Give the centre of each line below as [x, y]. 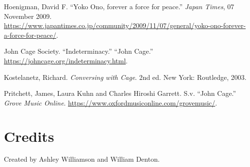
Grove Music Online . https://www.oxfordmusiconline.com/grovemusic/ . [111, 102]
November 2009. [28, 16]
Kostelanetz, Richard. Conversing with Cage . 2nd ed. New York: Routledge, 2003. [125, 77]
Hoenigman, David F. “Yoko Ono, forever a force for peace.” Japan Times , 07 [119, 6]
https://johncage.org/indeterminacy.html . [66, 60]
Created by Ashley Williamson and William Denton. [82, 159]
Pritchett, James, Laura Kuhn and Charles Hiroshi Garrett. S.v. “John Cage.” [120, 93]
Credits [29, 136]
